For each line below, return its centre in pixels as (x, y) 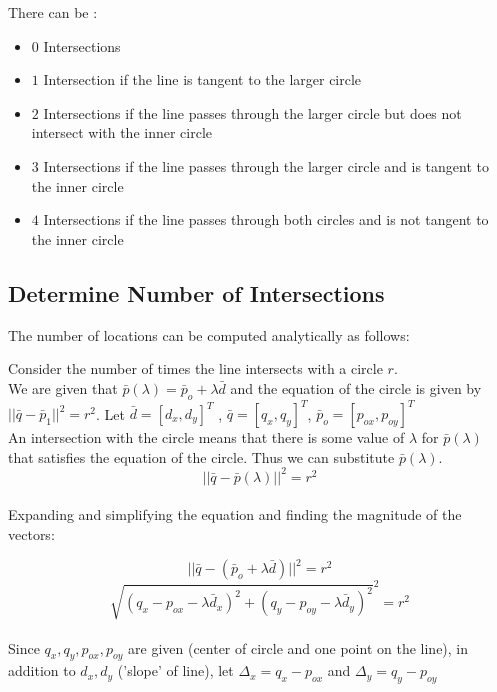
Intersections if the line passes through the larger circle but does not (252, 112)
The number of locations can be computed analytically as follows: (209, 334)
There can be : (53, 12)
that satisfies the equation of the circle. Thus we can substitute (201, 456)
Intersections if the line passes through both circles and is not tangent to (266, 219)
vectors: (31, 533)
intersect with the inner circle (122, 132)
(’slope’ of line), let (175, 670)
